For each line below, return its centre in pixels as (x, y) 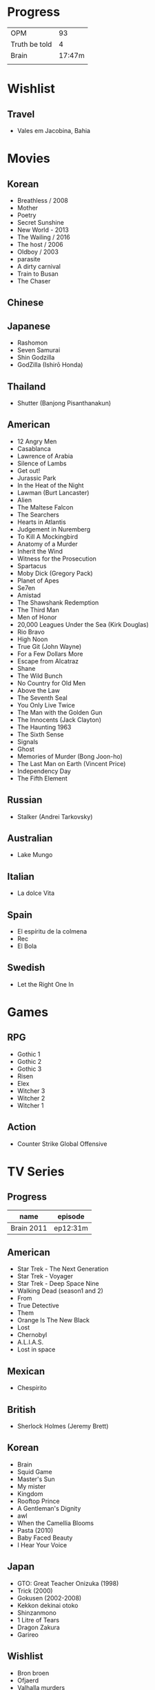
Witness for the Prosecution (56, 559)
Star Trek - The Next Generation (63, 1269)
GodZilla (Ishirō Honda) (50, 365)
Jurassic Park (37, 478)
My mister (31, 1486)
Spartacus (32, 565)
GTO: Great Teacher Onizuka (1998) (68, 1583)
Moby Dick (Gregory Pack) (55, 573)
